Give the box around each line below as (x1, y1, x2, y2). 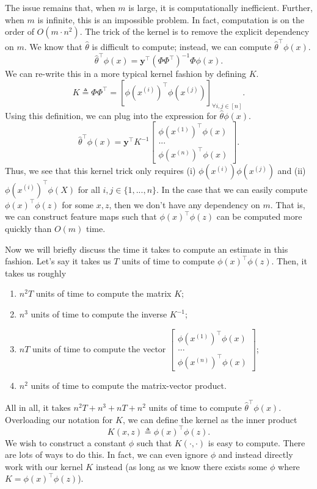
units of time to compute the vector (32, 342, 166, 355)
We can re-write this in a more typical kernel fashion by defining (5, 67, 247, 80)
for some (62, 198, 94, 211)
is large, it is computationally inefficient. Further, (128, 1, 313, 13)
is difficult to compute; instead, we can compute (92, 40, 272, 53)
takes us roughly (5, 266, 67, 279)
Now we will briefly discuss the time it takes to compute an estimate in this (5, 242, 288, 255)
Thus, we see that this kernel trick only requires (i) (5, 164, 196, 177)
